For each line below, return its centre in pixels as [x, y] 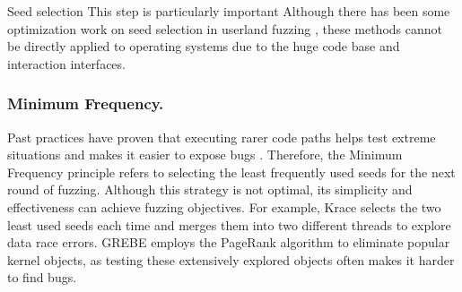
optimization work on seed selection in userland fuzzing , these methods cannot [225, 28]
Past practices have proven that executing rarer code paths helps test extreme [222, 137]
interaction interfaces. [66, 63]
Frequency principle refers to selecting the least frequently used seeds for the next [231, 172]
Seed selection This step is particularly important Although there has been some [229, 11]
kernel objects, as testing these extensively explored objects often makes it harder [231, 259]
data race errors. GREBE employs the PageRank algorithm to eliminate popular [229, 242]
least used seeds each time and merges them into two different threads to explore [229, 224]
